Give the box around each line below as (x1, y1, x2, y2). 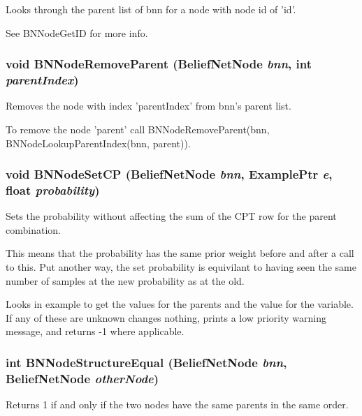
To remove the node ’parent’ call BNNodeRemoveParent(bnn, (6, 121, 270, 136)
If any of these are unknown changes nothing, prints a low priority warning (6, 310, 326, 325)
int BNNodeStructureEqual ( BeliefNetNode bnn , (6, 353, 287, 371)
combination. (6, 222, 61, 237)
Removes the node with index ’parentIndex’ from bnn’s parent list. (6, 98, 291, 113)
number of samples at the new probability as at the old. (6, 273, 245, 288)
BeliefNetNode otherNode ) (6, 369, 159, 387)
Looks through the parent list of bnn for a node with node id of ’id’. (6, 2, 296, 16)
